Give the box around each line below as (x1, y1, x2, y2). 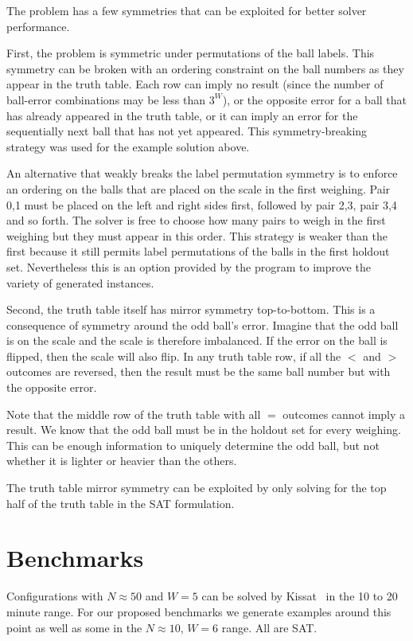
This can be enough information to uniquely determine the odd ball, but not (6, 436, 380, 453)
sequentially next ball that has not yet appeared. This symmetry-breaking (6, 123, 368, 139)
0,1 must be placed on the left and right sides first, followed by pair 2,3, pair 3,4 (6, 196, 397, 213)
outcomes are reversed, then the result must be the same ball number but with (6, 363, 391, 380)
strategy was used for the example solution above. (6, 138, 250, 154)
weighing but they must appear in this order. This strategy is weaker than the (6, 227, 388, 244)
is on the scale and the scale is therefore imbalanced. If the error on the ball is (6, 332, 388, 349)
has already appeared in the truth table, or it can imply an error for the (6, 107, 358, 123)
